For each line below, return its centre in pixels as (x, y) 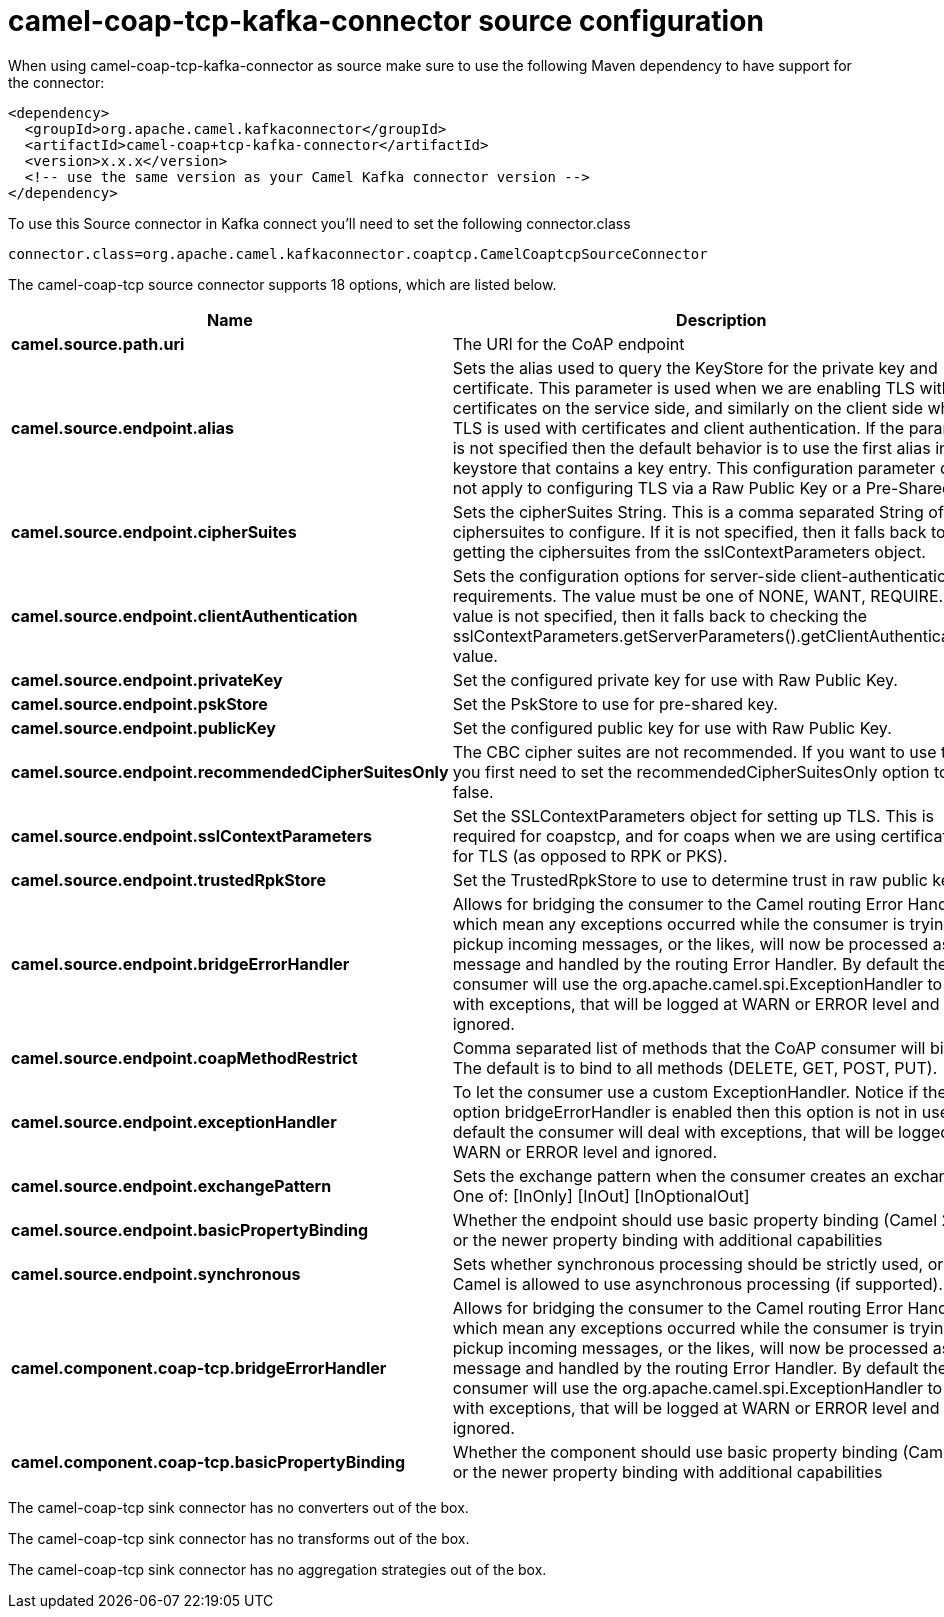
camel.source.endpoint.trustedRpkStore (168, 879)
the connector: (56, 82)
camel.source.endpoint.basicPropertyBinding (190, 1229)
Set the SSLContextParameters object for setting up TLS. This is (693, 815)
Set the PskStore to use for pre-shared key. (615, 703)
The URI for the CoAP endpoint (568, 343)
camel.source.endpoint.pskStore (139, 703)
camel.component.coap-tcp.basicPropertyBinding (208, 1461)
